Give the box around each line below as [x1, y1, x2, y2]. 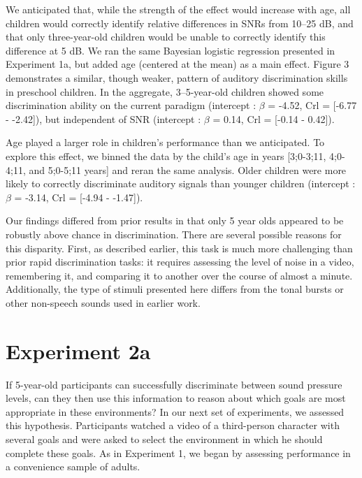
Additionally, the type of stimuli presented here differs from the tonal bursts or [6, 282, 344, 296]
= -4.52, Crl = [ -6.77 [268, 98, 357, 113]
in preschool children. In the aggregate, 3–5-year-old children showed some [6, 84, 324, 99]
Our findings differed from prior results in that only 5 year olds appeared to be [6, 213, 344, 228]
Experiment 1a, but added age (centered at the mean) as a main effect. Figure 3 [6, 57, 349, 71]
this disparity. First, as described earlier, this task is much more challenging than [6, 240, 353, 255]
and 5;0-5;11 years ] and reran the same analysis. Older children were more [29, 162, 347, 177]
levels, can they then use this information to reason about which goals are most [6, 391, 346, 405]
